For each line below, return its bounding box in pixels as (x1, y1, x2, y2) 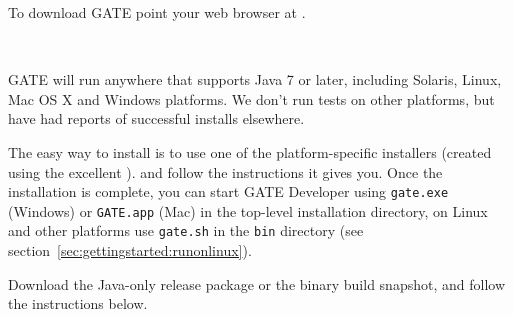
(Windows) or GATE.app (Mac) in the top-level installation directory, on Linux (8, 200, 488, 221)
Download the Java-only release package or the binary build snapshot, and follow (8, 273, 505, 294)
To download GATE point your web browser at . (8, 2, 306, 22)
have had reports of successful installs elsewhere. (8, 108, 305, 129)
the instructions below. (8, 293, 148, 314)
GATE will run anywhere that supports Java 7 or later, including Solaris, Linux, (8, 69, 502, 90)
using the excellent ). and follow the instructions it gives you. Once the (8, 161, 443, 182)
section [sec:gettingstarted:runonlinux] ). (8, 240, 252, 261)
